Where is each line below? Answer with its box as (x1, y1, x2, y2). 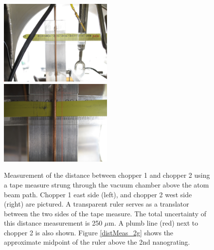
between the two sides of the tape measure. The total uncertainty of (4, 208, 206, 218)
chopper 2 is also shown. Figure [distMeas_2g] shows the (4, 227, 174, 237)
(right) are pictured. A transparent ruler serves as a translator (4, 199, 189, 209)
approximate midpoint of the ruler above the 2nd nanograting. (4, 237, 190, 247)
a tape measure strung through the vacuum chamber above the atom (4, 179, 209, 189)
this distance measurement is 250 (4, 218, 103, 228)
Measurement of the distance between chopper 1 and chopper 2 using (4, 170, 210, 180)
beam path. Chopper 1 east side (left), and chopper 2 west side (4, 189, 192, 199)
